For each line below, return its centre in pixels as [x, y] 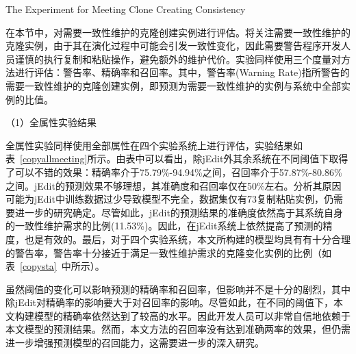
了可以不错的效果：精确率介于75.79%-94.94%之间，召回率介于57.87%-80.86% [174, 172]
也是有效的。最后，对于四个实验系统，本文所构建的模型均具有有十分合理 [187, 239]
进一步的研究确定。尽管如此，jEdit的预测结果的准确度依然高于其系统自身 [179, 212]
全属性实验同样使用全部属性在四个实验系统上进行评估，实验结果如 [154, 145]
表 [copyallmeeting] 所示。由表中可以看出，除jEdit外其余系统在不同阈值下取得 [177, 159]
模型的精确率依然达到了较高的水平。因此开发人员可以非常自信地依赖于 [192, 315]
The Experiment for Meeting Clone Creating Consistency [126, 9]
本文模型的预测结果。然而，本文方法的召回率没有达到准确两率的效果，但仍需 [178, 329]
